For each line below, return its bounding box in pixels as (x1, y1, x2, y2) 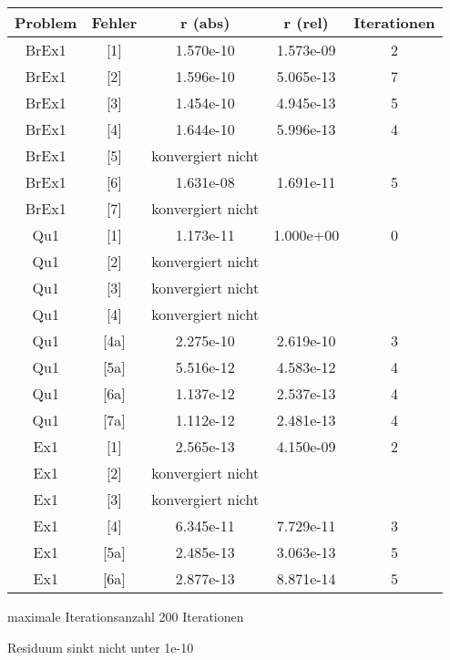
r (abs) (179, 12, 230, 33)
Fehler (91, 12, 138, 33)
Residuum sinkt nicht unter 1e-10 (7, 637, 194, 656)
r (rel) (283, 12, 329, 33)
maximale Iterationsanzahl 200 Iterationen (7, 607, 244, 625)
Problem (15, 12, 77, 33)
